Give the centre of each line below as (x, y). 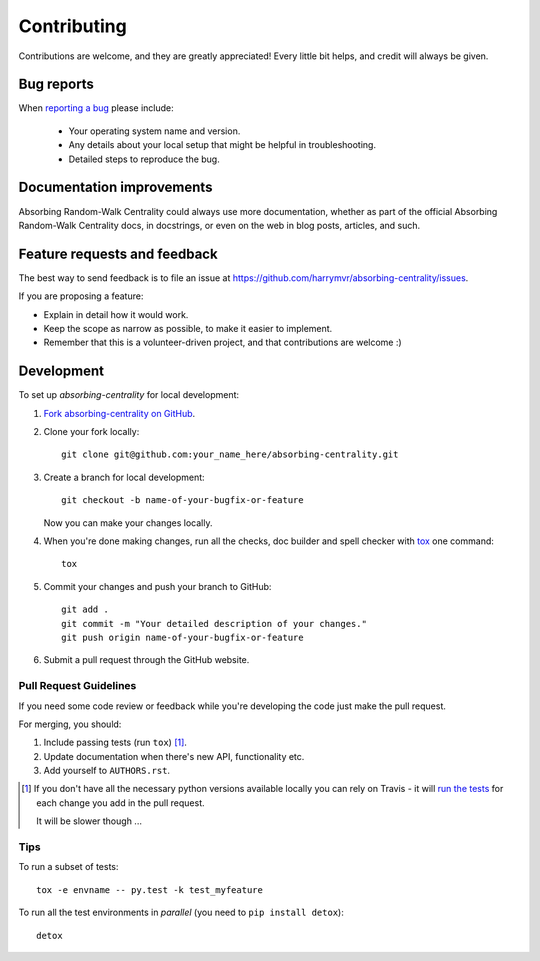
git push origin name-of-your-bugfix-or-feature (182, 637)
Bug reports (56, 84)
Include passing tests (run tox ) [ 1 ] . (115, 742)
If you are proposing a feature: (81, 296)
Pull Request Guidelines (77, 686)
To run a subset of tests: (68, 867)
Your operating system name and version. (154, 131)
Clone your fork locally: (91, 432)
